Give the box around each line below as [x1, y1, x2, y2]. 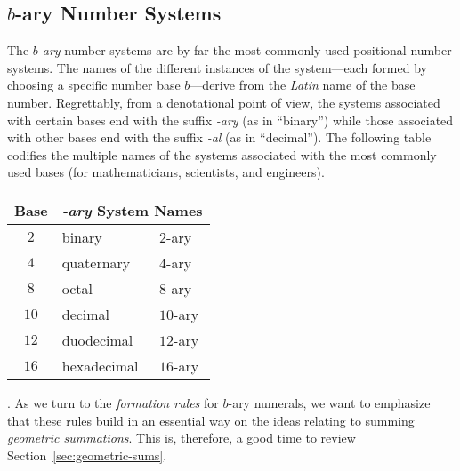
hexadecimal [61, 355, 139, 376]
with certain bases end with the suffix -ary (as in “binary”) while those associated [7, 110, 454, 129]
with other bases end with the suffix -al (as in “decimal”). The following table [7, 128, 432, 147]
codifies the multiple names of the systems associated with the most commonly [7, 145, 437, 164]
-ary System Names [61, 199, 203, 220]
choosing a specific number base [7, 76, 181, 94]
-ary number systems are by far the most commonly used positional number [37, 41, 452, 60]
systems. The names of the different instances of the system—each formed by [7, 58, 427, 76]
